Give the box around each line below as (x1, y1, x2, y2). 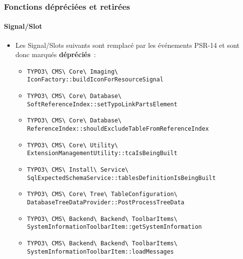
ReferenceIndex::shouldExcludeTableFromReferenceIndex (27, 125, 209, 133)
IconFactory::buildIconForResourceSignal (27, 76, 163, 83)
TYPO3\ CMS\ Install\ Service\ (27, 166, 129, 174)
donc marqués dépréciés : (15, 49, 96, 60)
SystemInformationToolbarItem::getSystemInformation (27, 223, 202, 231)
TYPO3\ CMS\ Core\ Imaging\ (27, 68, 118, 75)
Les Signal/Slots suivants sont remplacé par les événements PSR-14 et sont (15, 40, 240, 50)
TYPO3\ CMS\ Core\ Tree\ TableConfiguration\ (27, 191, 178, 198)
